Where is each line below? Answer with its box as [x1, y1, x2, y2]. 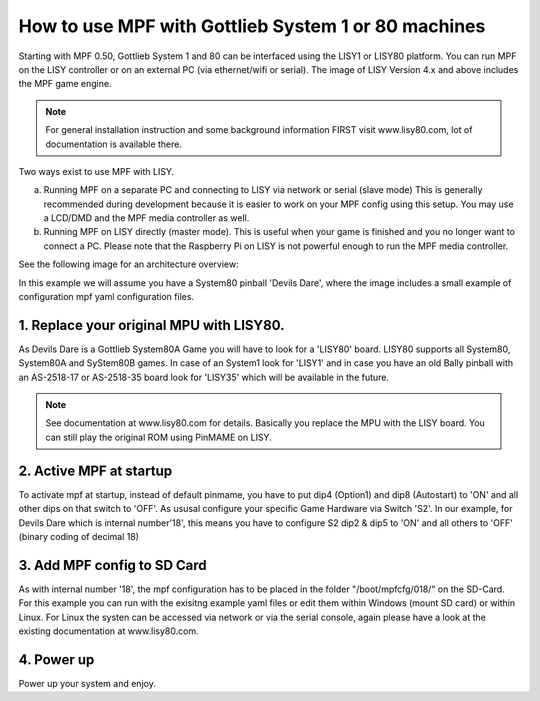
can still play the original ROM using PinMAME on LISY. [45, 431, 272, 443]
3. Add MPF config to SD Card [18, 556, 207, 574]
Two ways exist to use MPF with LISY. [18, 165, 175, 177]
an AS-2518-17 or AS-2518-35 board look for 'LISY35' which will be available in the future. [18, 371, 390, 383]
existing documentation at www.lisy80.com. [18, 625, 199, 637]
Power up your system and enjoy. [18, 677, 157, 689]
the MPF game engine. [18, 78, 112, 90]
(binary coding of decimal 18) [18, 530, 140, 542]
